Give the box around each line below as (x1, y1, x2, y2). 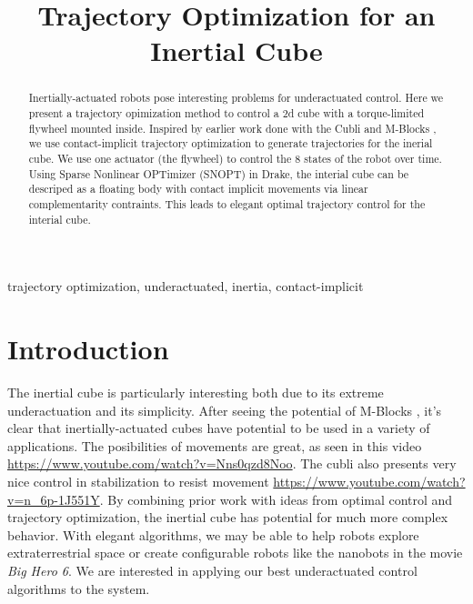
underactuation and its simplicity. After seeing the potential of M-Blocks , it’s (7, 400, 442, 419)
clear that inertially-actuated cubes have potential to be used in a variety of (7, 418, 430, 438)
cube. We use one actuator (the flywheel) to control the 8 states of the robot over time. (28, 150, 442, 166)
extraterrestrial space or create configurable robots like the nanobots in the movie (7, 543, 463, 562)
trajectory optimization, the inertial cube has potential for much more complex (7, 508, 448, 527)
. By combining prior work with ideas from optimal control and (99, 489, 453, 508)
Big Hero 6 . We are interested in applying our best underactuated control (7, 560, 418, 579)
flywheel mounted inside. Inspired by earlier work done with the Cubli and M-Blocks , (28, 120, 437, 136)
